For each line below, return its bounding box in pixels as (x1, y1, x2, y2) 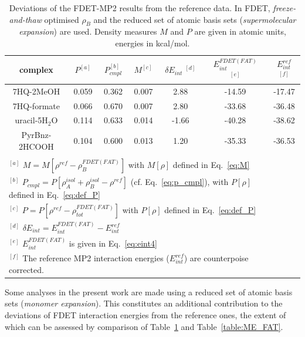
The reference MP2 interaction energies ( (22, 252, 170, 264)
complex (19, 63, 53, 76)
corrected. (9, 263, 44, 275)
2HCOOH (18, 140, 54, 152)
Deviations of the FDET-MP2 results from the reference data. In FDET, (9, 2, 270, 14)
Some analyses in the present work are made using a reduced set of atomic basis (5, 285, 293, 298)
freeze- (273, 2, 296, 14)
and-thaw (9, 13, 42, 25)
